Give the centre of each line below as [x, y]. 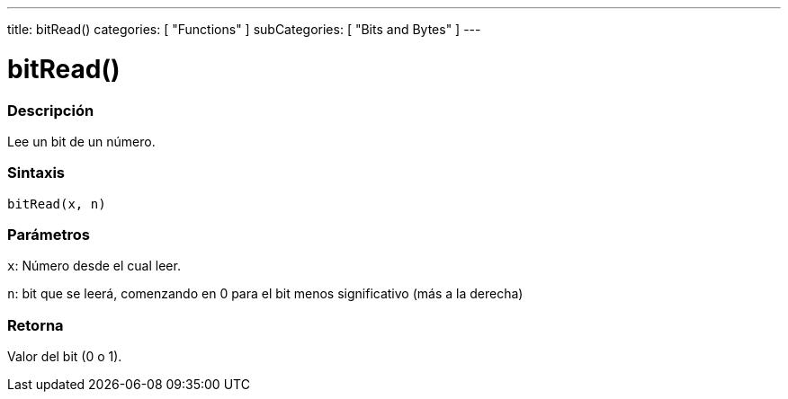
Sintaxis [36, 173]
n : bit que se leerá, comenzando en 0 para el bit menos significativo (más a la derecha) [265, 294]
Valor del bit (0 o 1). [65, 357]
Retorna [36, 325]
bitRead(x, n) [57, 204]
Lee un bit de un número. [81, 141]
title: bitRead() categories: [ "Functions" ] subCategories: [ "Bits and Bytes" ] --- [244, 29]
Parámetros [49, 235]
